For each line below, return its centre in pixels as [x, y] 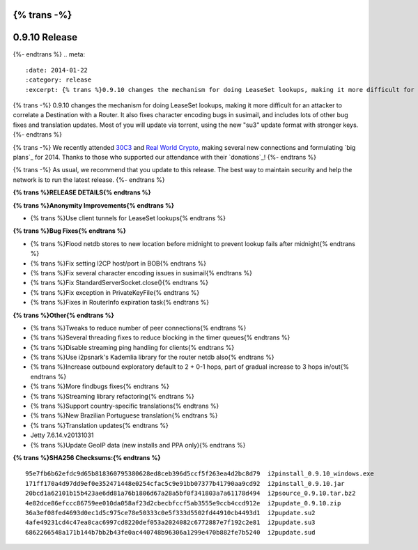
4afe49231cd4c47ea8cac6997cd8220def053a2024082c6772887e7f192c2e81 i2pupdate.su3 [170, 522]
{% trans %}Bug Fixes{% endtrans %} [70, 231]
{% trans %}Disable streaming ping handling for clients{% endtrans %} [132, 347]
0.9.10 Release [45, 37]
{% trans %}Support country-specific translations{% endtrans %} [125, 406]
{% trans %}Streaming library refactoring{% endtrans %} [113, 396]
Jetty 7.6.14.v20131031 [62, 435]
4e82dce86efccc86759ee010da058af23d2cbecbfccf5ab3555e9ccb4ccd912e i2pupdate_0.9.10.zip [183, 503]
